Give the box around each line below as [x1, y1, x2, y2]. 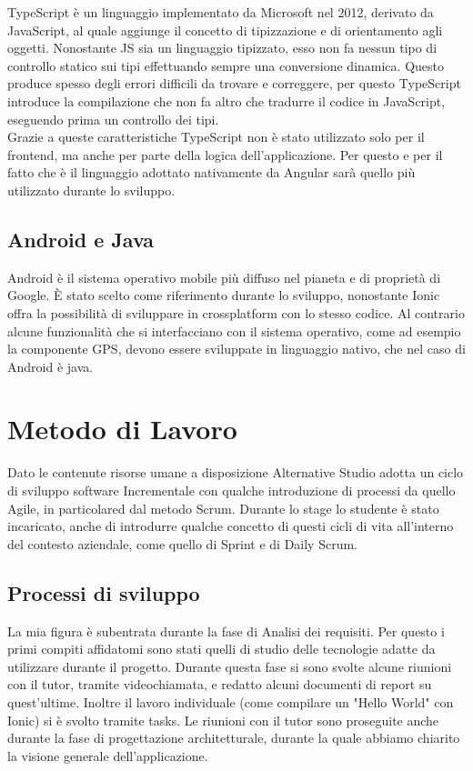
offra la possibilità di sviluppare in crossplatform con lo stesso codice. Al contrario [7, 303, 465, 322]
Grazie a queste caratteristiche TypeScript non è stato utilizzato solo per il [7, 127, 425, 146]
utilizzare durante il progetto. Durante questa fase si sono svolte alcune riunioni [7, 656, 452, 676]
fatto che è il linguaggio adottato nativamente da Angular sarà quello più [7, 163, 416, 182]
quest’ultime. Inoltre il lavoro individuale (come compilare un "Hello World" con [7, 692, 454, 711]
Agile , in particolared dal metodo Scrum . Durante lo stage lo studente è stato [7, 498, 439, 517]
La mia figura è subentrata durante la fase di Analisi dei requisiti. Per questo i [7, 621, 445, 640]
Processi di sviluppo [7, 578, 200, 606]
